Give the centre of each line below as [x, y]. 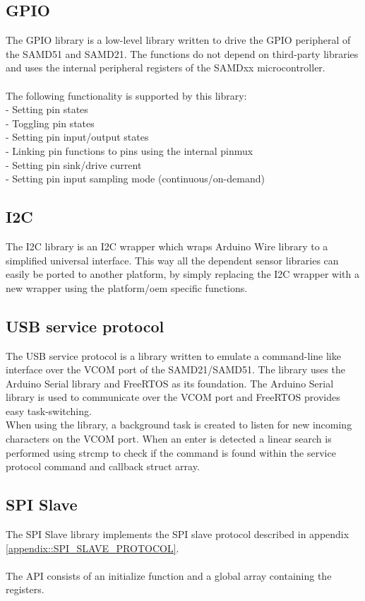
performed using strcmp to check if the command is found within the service [171, 452]
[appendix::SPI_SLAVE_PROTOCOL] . [92, 548]
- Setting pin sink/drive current [74, 164]
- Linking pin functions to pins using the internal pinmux [130, 150]
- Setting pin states [47, 109]
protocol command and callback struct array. [103, 466]
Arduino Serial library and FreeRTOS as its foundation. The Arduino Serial [170, 383]
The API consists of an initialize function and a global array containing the [169, 575]
